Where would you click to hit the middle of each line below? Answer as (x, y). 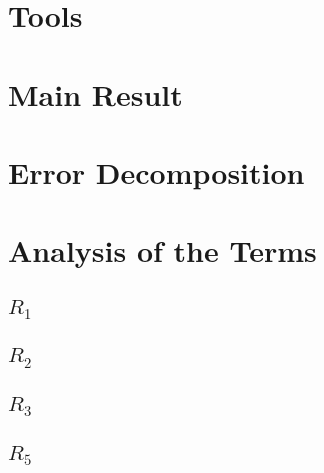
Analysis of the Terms (162, 250)
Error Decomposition (156, 171)
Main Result (95, 93)
